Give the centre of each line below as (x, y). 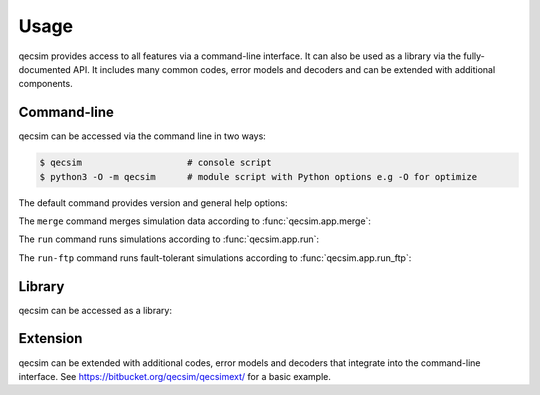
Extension (50, 338)
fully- (474, 56)
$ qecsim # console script (155, 163)
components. (46, 84)
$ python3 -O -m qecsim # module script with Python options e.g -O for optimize (258, 176)
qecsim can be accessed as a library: (95, 310)
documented (45, 69)
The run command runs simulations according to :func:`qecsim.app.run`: (169, 239)
